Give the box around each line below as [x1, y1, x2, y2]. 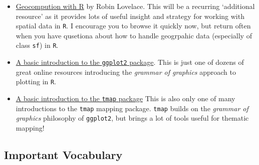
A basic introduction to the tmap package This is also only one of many [16, 93, 235, 103]
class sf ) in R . [16, 40, 59, 50]
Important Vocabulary [4, 147, 123, 162]
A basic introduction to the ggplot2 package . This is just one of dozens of [16, 57, 244, 67]
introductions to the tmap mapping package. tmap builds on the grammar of [16, 103, 248, 113]
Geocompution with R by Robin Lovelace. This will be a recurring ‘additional [16, 1, 255, 11]
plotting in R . [16, 76, 57, 87]
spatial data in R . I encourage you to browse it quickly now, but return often [16, 20, 251, 31]
